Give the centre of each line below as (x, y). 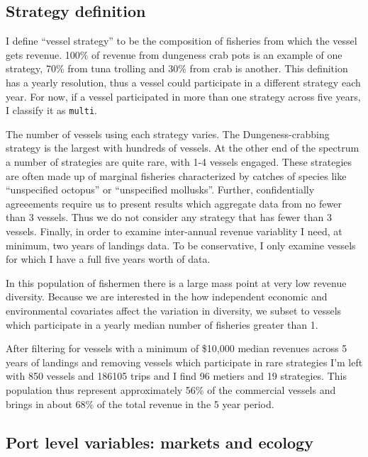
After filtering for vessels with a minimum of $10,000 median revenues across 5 (177, 348)
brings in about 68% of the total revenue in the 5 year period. (140, 404)
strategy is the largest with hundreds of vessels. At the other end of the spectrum (183, 148)
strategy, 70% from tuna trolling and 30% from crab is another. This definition (177, 68)
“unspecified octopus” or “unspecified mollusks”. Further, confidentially (160, 190)
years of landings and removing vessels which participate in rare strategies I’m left (184, 362)
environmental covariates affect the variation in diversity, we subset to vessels (174, 310)
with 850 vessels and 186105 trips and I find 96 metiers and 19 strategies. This (176, 376)
